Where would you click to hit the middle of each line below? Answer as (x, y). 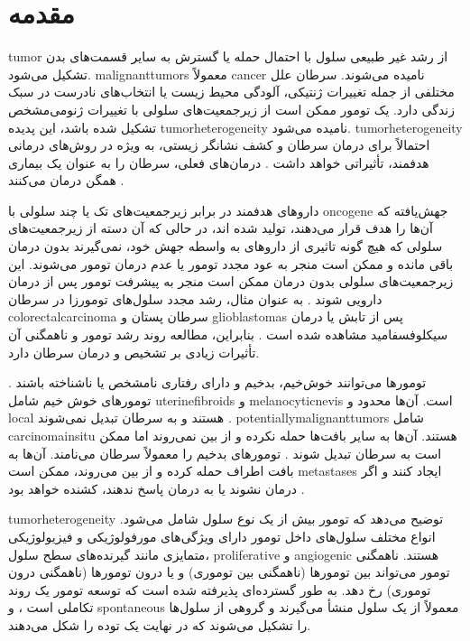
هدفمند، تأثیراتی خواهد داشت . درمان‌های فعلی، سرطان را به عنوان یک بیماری (219, 162)
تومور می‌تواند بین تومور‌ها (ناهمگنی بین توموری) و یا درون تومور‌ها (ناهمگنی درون (229, 572)
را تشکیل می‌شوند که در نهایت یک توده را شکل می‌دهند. (160, 624)
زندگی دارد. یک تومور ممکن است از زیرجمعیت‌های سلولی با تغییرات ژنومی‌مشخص (231, 109)
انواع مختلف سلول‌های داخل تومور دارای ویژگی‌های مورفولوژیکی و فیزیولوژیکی (222, 536)
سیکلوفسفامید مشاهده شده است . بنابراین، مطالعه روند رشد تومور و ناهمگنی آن (228, 334)
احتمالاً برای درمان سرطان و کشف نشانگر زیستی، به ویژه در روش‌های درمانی (219, 145)
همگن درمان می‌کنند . (66, 180)
